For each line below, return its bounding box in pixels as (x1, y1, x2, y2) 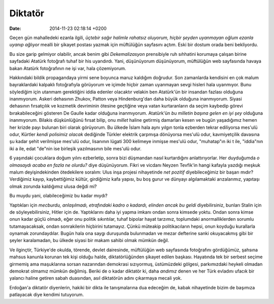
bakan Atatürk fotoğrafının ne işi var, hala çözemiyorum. (9, 65, 126, 71)
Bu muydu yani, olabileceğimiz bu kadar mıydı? (9, 193, 108, 199)
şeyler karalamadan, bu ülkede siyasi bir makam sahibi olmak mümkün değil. (9, 238, 169, 244)
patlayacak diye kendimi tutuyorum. (9, 292, 84, 298)
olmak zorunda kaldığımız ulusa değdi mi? (9, 183, 97, 189)
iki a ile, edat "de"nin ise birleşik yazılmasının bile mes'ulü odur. (9, 145, 142, 152)
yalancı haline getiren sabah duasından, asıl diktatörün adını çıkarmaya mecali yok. (9, 275, 182, 281)
